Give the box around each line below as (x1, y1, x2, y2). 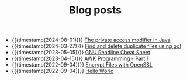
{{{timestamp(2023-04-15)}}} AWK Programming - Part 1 (11, 55, 149, 62)
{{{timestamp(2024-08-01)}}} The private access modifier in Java (11, 36, 171, 44)
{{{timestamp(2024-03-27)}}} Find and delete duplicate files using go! (11, 43, 181, 50)
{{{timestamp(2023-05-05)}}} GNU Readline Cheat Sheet (11, 49, 150, 56)
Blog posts (69, 4, 122, 17)
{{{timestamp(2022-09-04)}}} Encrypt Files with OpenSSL (11, 61, 153, 68)
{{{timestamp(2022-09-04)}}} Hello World (11, 68, 114, 75)
